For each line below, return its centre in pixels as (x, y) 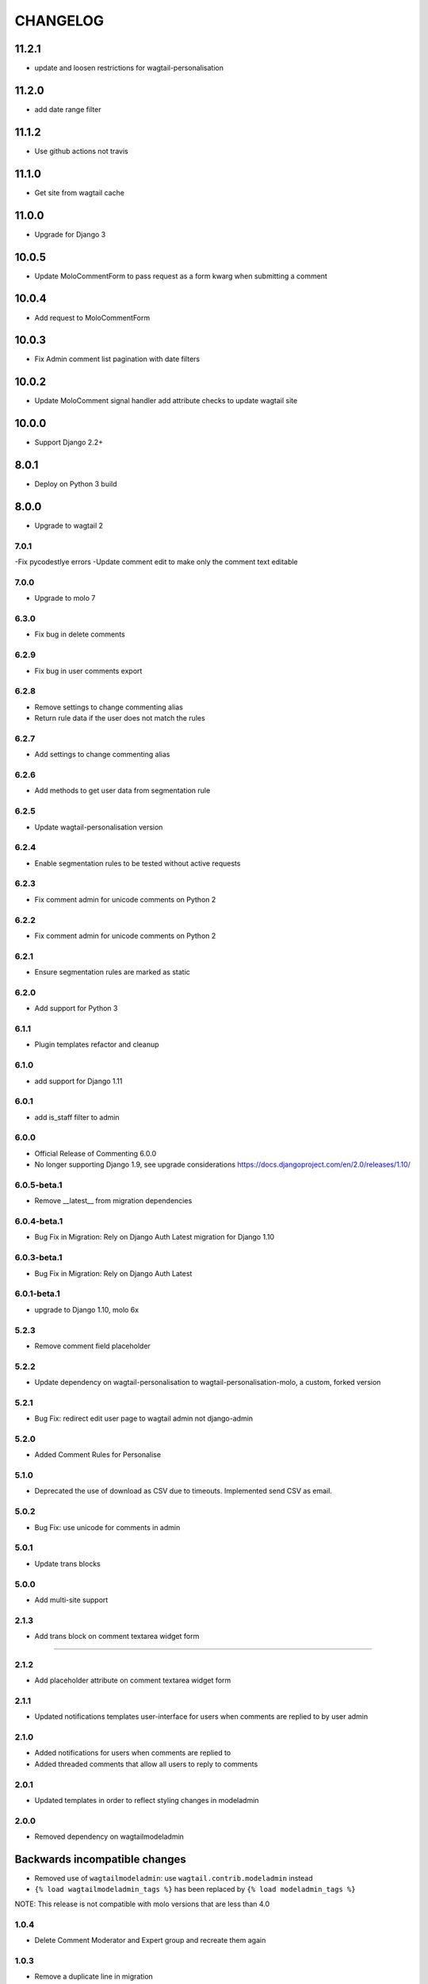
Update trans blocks (67, 1563)
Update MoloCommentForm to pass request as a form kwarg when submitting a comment (181, 276)
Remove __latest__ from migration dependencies (113, 1201)
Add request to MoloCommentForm (92, 317)
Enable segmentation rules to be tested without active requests (138, 863)
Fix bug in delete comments (80, 634)
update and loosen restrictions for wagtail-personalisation (129, 68)
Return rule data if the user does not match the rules (120, 718)
